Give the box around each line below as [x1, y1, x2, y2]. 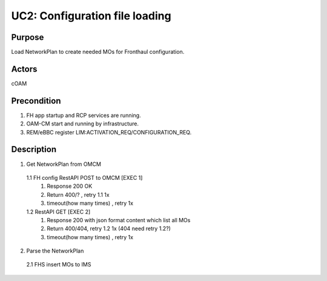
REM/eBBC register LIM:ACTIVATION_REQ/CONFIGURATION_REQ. [26, 128, 192, 136]
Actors [11, 64, 38, 74]
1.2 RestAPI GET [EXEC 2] [26, 208, 91, 215]
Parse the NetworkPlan [26, 247, 84, 254]
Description [11, 144, 57, 154]
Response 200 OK [47, 182, 93, 190]
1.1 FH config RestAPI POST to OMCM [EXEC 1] [26, 174, 143, 181]
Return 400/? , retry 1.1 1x [47, 191, 110, 198]
